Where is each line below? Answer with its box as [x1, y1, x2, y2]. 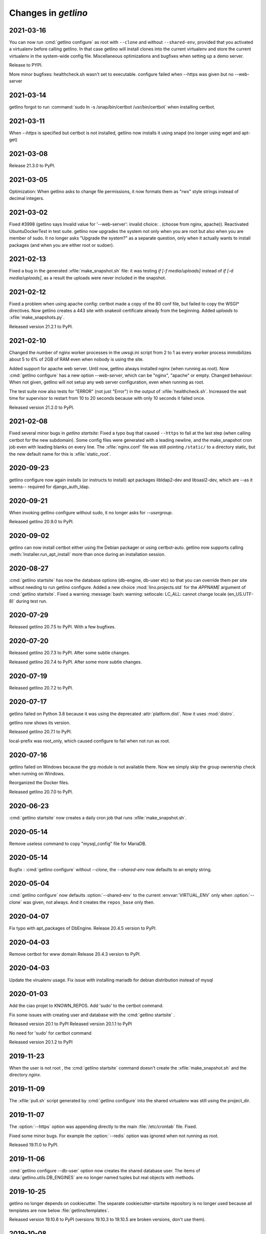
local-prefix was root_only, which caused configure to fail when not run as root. [9, 738, 170, 744]
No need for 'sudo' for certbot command [9, 1030, 92, 1036]
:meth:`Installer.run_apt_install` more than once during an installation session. [9, 551, 166, 557]
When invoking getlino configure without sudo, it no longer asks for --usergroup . [9, 509, 173, 515]
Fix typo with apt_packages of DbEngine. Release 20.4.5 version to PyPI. [9, 925, 157, 931]
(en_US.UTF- [227, 591, 254, 597]
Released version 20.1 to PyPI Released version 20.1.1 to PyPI [9, 1021, 133, 1027]
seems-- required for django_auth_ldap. [9, 484, 90, 490]
